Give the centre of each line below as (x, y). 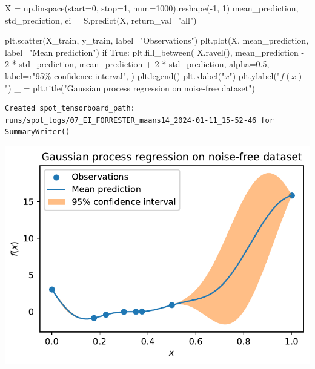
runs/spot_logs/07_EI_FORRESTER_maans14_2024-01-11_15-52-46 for (139, 120)
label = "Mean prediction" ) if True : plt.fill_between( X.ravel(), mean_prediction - (155, 52)
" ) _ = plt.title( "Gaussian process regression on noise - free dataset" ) (130, 87)
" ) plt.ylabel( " (255, 75)
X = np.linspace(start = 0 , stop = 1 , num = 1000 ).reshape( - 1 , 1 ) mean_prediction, (152, 8)
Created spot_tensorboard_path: (70, 109)
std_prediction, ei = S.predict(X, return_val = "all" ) (101, 20)
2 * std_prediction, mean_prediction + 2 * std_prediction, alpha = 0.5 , (137, 64)
